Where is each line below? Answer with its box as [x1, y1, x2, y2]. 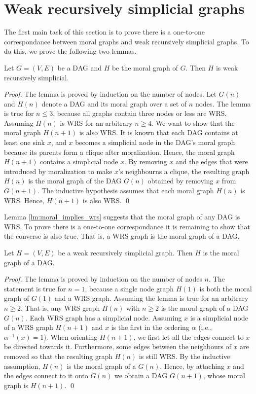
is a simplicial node [190, 312, 248, 322]
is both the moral [199, 283, 252, 293]
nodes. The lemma [195, 98, 251, 108]
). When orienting [43, 331, 98, 342]
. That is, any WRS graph [21, 302, 100, 313]
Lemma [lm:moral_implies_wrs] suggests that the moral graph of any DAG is [4, 212, 240, 222]
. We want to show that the [151, 117, 235, 128]
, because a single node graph [85, 283, 174, 293]
